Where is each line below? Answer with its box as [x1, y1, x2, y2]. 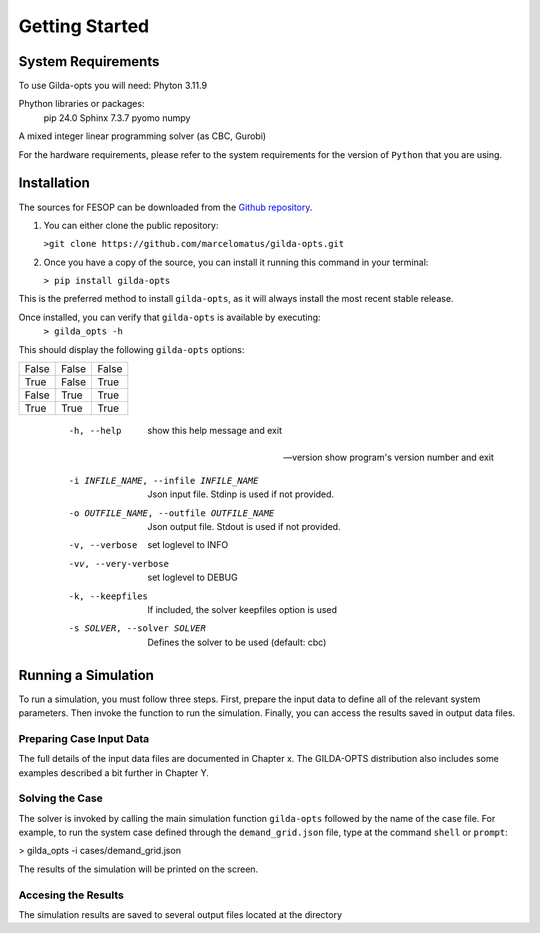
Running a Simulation [18, 666, 155, 684]
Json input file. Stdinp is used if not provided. [147, 488, 335, 500]
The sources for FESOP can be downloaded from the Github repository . [18, 201, 313, 213]
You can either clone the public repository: [43, 219, 219, 231]
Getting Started [18, 15, 150, 37]
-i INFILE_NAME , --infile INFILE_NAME [68, 475, 259, 486]
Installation [18, 175, 90, 192]
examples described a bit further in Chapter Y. [18, 766, 210, 779]
